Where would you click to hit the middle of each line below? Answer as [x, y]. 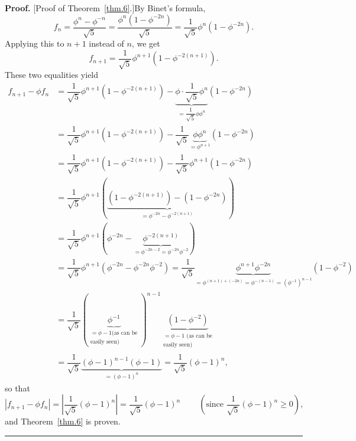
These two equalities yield [52, 75]
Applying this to [35, 43]
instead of [106, 43]
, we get [146, 43]
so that [17, 388]
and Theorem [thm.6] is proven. [63, 421]
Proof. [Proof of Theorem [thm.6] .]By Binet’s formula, [105, 8]
